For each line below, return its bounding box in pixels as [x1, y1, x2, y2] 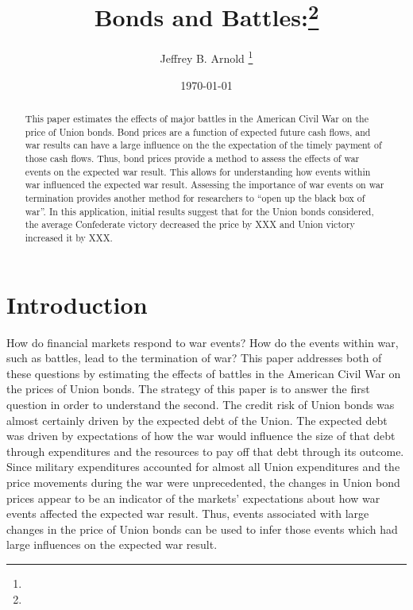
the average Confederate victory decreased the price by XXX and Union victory [25, 218, 355, 231]
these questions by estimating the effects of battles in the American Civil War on [6, 365, 401, 381]
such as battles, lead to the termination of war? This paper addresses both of [6, 349, 382, 366]
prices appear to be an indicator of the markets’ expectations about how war [6, 489, 380, 506]
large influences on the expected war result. [6, 536, 218, 553]
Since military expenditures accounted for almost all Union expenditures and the [6, 458, 400, 475]
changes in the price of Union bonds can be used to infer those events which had [6, 520, 398, 537]
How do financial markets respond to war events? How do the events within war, [6, 334, 399, 350]
